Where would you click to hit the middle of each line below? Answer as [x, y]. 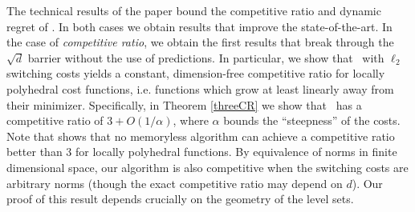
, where [191, 120]
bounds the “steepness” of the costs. [312, 120]
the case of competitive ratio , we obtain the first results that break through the [200, 42]
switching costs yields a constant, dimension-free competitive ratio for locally [196, 73]
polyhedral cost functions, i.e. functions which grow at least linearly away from [200, 88]
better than [35, 152]
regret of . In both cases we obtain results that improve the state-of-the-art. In [199, 26]
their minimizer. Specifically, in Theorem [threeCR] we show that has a [184, 104]
